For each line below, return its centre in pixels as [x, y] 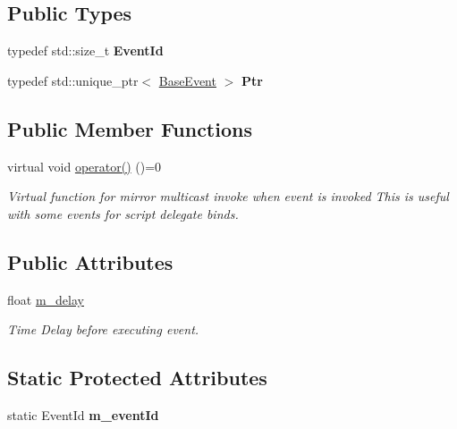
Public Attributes [90, 261]
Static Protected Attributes [137, 378]
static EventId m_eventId [83, 414]
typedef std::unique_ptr [73, 80]
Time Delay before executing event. [103, 329]
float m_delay [46, 299]
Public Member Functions [130, 128]
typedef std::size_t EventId [85, 50]
